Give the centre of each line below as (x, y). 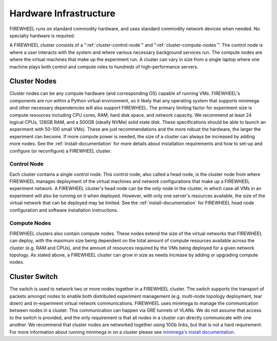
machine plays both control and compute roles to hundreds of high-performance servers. (104, 67)
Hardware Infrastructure (62, 13)
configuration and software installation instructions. (64, 210)
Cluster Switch (34, 277)
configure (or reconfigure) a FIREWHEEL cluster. (61, 151)
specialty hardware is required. (42, 35)
